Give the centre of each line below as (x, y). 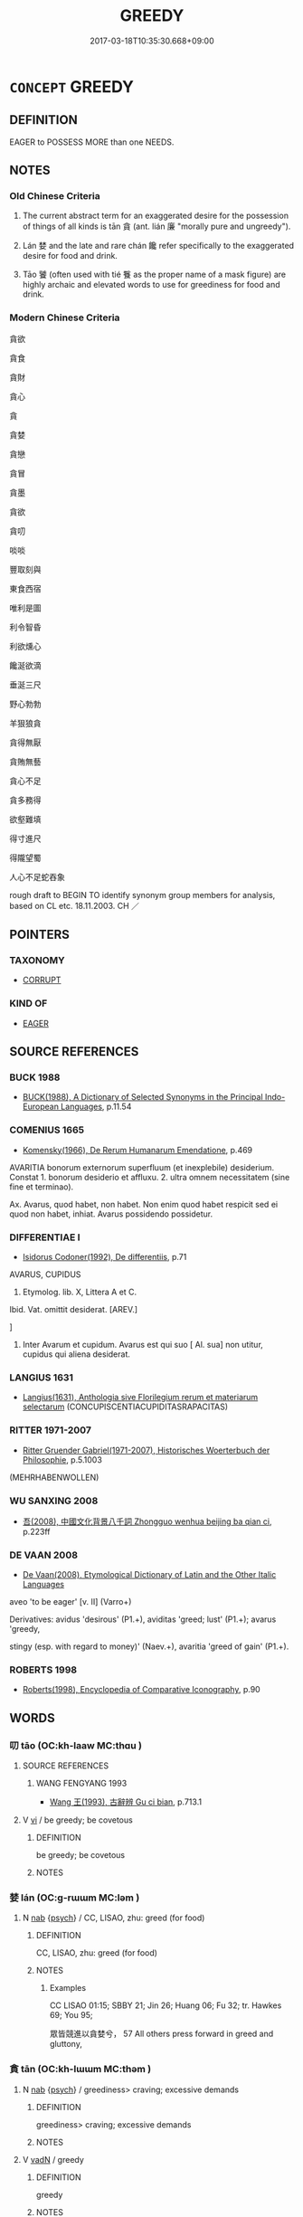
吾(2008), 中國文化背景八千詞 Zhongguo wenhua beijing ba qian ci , (147, 1521)
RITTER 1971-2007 (51, 1430)
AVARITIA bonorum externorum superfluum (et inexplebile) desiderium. (142, 1167)
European (40, 1107)
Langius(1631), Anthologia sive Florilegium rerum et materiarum (140, 1397)
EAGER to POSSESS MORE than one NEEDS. (92, 142)
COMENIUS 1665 (47, 1130)
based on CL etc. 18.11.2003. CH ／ (75, 905)
